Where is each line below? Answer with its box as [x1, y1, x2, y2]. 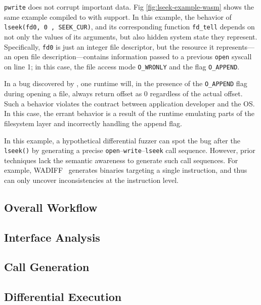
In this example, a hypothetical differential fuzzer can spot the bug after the [4, 135, 240, 145]
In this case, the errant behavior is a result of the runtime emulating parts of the [4, 108, 254, 119]
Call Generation [4, 259, 90, 275]
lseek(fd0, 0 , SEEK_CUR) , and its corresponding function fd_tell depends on [4, 21, 255, 32]
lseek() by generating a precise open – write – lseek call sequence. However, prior [4, 145, 255, 156]
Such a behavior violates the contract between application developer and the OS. [4, 98, 255, 108]
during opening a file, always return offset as [4, 88, 142, 99]
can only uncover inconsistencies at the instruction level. [4, 174, 179, 185]
